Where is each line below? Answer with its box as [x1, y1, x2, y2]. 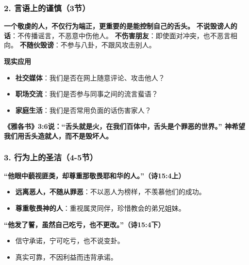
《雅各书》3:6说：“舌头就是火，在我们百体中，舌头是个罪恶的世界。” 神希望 [4, 121, 245, 131]
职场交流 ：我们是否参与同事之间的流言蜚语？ [15, 89, 158, 99]
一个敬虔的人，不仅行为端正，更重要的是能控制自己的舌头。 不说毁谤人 [4, 21, 231, 31]
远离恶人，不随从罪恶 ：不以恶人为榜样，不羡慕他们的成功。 [15, 187, 206, 197]
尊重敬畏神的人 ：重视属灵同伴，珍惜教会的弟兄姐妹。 [15, 203, 185, 213]
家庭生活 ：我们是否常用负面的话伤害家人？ [15, 105, 151, 115]
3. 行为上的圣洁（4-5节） [4, 151, 98, 163]
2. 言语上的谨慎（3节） [4, 1, 90, 14]
